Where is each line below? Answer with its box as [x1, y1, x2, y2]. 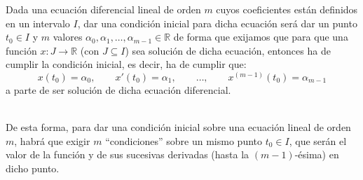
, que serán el [289, 133, 347, 148]
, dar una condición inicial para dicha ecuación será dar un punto [77, 15, 357, 30]
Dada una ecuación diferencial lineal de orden [6, 2, 201, 16]
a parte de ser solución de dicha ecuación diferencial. [6, 82, 231, 97]
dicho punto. [6, 160, 60, 175]
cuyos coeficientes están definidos [216, 2, 358, 16]
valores [53, 29, 83, 44]
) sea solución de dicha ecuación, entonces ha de [125, 43, 331, 57]
